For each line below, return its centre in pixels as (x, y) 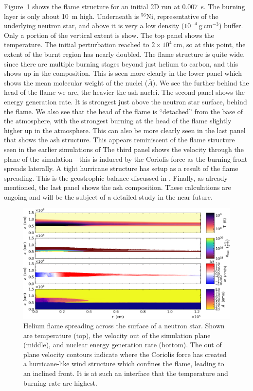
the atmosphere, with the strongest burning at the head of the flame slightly (118, 121)
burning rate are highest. (60, 382)
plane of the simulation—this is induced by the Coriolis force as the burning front (126, 159)
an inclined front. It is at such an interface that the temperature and (126, 373)
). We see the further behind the (201, 82)
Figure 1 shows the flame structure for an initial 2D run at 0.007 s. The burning (125, 6)
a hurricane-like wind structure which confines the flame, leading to (124, 364)
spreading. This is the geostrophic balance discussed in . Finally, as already (116, 178)
